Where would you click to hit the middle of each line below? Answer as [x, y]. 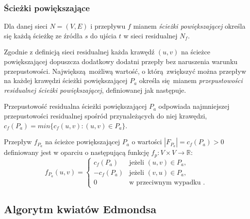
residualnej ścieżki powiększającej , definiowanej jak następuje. [95, 90]
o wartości [147, 142]
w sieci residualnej [150, 35]
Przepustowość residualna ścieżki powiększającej [75, 106]
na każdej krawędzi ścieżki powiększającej [66, 80]
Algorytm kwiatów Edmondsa [80, 209]
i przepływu [108, 26]
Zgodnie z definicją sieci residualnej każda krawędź [79, 52]
